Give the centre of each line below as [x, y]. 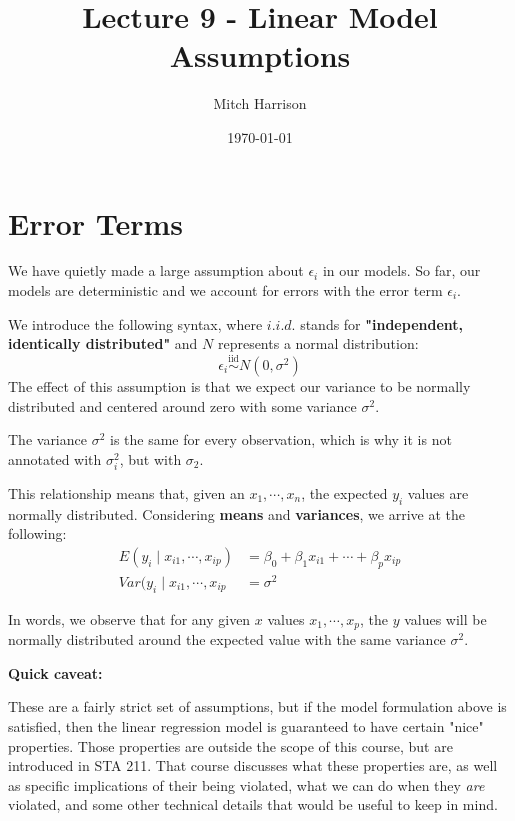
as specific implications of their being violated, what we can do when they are [246, 784]
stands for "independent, [382, 323]
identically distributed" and [103, 343]
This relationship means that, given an [126, 492]
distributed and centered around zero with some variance [182, 405]
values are [438, 492]
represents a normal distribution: [318, 343]
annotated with [55, 458]
